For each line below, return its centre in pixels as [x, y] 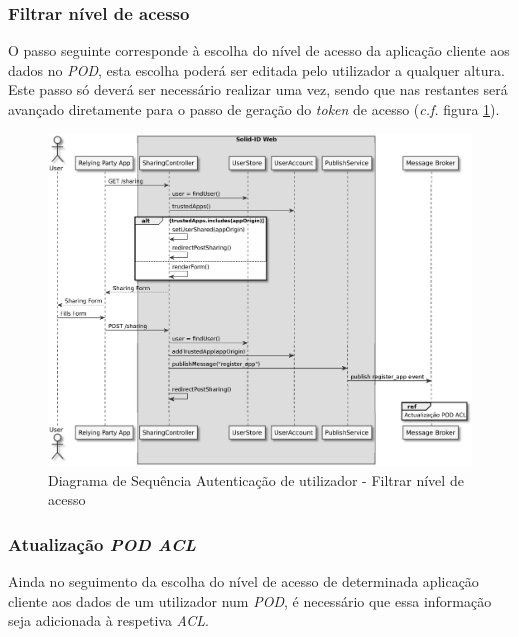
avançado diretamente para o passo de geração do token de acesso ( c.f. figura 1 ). [254, 109]
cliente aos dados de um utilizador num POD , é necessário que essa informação [250, 600]
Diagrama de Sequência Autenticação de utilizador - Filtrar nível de [256, 479]
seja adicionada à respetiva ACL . [108, 620]
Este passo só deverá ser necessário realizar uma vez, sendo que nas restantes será [258, 89]
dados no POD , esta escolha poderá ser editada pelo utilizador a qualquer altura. [256, 69]
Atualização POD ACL [102, 543]
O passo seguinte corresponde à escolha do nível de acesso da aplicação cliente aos [259, 50]
